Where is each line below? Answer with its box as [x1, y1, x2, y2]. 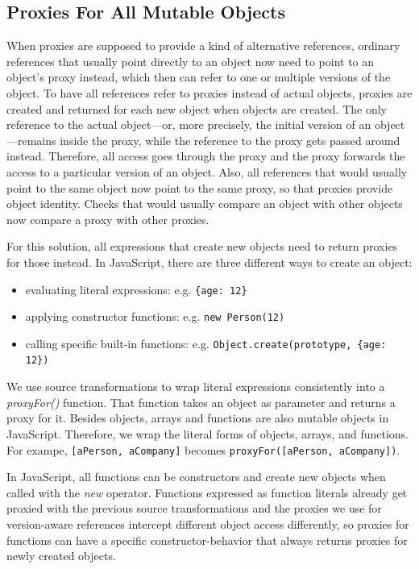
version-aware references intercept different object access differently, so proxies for [6, 515, 409, 532]
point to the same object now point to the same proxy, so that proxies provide [6, 179, 393, 196]
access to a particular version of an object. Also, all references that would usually [6, 163, 408, 180]
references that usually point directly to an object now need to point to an [6, 52, 375, 69]
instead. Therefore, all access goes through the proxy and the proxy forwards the [6, 147, 405, 164]
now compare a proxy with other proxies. [6, 210, 209, 227]
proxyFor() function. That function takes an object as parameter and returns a [6, 393, 396, 410]
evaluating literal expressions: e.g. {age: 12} [25, 280, 247, 297]
